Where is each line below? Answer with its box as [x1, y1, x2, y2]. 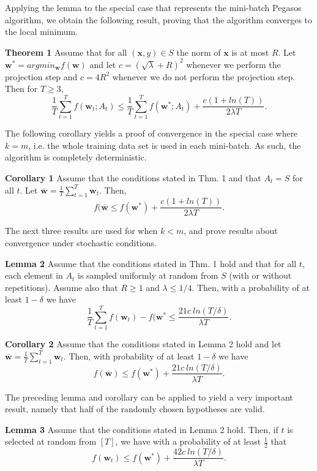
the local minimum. [5, 25, 78, 38]
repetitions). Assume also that [5, 281, 118, 293]
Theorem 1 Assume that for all [5, 45, 127, 58]
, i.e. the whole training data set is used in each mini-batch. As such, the [28, 138, 301, 151]
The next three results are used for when [5, 224, 158, 237]
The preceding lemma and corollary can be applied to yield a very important [5, 390, 293, 403]
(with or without [229, 269, 292, 282]
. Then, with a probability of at [192, 281, 310, 293]
